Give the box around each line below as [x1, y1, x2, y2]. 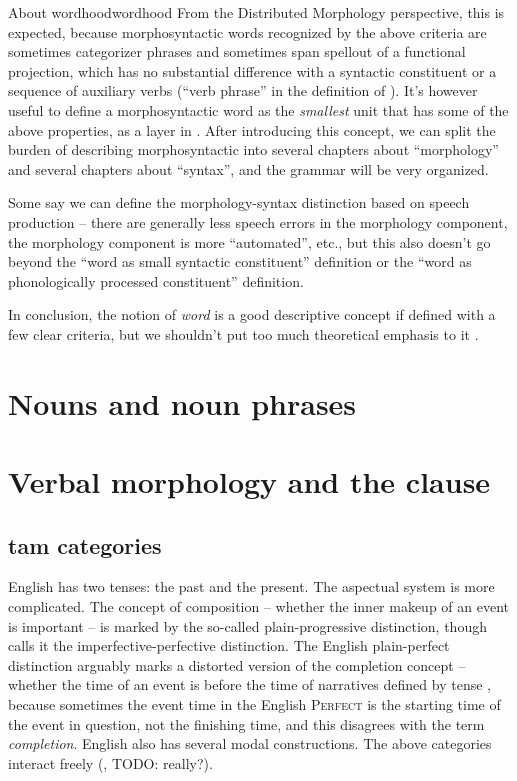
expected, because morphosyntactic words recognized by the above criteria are [8, 21, 487, 42]
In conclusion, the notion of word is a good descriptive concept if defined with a [8, 304, 496, 325]
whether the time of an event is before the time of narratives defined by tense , [8, 674, 491, 695]
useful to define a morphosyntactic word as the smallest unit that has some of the [8, 99, 509, 120]
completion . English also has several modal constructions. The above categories [8, 733, 492, 754]
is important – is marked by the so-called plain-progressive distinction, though [8, 615, 487, 636]
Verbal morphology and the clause [8, 461, 491, 502]
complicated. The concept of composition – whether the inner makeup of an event [8, 596, 510, 617]
